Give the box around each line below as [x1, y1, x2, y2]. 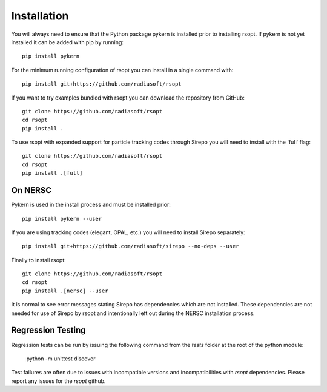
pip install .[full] [22, 170, 83, 177]
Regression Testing [11, 325, 86, 336]
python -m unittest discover [26, 355, 96, 362]
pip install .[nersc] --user [22, 287, 108, 294]
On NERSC [11, 185, 52, 195]
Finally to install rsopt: [11, 256, 66, 263]
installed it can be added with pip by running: [11, 38, 124, 46]
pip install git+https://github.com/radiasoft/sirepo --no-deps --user [22, 243, 239, 250]
